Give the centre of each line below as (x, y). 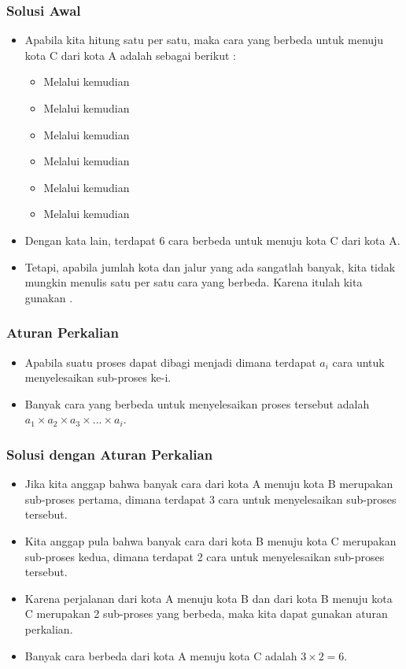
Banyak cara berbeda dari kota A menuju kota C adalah (161, 655)
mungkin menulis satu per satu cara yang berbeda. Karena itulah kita (194, 282)
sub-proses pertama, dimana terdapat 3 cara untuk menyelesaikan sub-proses (210, 499)
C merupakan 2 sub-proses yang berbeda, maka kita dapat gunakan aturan (206, 614)
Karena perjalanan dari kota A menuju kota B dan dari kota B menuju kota (209, 598)
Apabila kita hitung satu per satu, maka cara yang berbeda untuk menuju (204, 40)
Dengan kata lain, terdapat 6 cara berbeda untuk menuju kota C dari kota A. (212, 240)
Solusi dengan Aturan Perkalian (110, 454)
